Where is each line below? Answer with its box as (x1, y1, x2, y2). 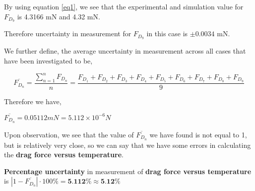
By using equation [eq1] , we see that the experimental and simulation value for (4, 1, 244, 11)
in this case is (146, 28, 188, 39)
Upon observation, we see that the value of (4, 129, 134, 139)
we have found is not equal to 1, (149, 129, 247, 139)
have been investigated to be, (4, 55, 93, 65)
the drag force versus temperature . (4, 149, 124, 160)
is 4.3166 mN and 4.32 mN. (17, 11, 100, 21)
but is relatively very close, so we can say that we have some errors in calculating (4, 139, 251, 150)
